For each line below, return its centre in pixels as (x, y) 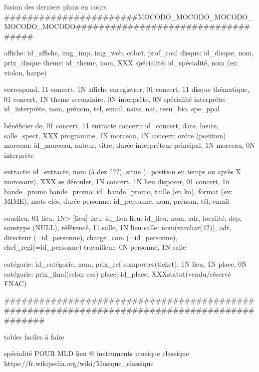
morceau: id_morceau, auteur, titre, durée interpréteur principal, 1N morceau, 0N (129, 145)
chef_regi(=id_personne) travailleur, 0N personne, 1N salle (95, 247)
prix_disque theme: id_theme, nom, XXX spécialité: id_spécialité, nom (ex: (121, 62)
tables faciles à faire (34, 336)
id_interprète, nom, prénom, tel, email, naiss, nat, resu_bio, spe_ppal (112, 109)
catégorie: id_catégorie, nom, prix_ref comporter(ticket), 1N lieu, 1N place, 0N (126, 264)
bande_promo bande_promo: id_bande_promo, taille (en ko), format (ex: (118, 191)
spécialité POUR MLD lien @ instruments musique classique (97, 353)
